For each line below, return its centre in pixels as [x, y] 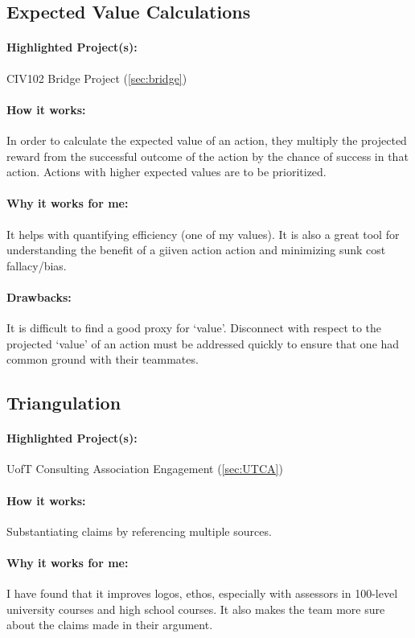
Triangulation [64, 403]
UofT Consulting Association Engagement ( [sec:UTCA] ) [145, 469]
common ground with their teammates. [103, 359]
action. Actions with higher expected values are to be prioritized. [166, 172]
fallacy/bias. [37, 265]
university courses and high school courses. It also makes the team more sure [196, 609]
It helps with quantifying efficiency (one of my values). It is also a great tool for [203, 234]
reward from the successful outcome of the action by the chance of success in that [207, 156]
